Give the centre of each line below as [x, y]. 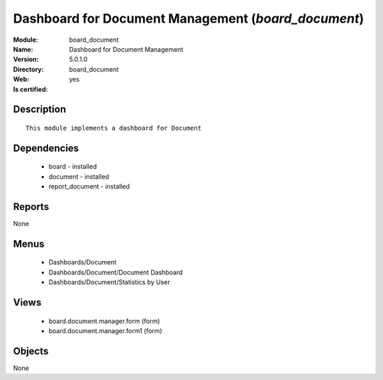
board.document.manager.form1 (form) [105, 330]
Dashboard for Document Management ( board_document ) [189, 18]
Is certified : [30, 89]
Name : [23, 49]
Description [40, 110]
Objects [31, 351]
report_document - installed [89, 186]
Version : [26, 60]
